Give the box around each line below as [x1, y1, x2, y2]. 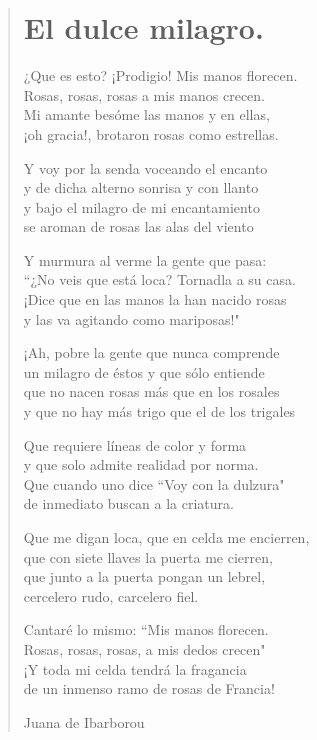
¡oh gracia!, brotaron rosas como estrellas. [23, 123, 279, 144]
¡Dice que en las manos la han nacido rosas [23, 289, 287, 310]
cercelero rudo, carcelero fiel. [23, 585, 199, 606]
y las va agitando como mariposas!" [23, 308, 240, 329]
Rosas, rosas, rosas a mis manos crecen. [23, 84, 265, 105]
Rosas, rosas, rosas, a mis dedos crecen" [23, 638, 266, 659]
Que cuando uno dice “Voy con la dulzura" [23, 473, 285, 494]
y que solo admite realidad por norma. [23, 454, 259, 475]
